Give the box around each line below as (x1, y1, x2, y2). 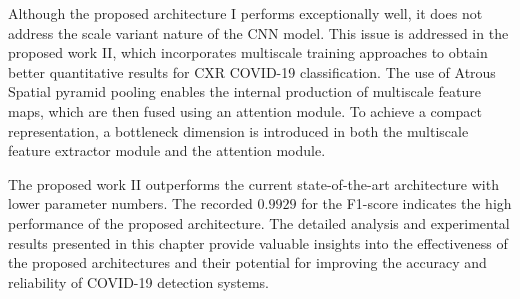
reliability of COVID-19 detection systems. (8, 271, 270, 292)
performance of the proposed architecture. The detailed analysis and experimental (8, 212, 510, 233)
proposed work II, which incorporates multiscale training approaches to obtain (8, 42, 488, 63)
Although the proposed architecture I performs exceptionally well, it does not (8, 3, 483, 23)
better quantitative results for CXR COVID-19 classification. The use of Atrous (8, 61, 496, 82)
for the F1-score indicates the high (301, 193, 512, 214)
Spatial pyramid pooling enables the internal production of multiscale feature (8, 81, 481, 102)
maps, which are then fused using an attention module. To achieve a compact (8, 100, 482, 121)
